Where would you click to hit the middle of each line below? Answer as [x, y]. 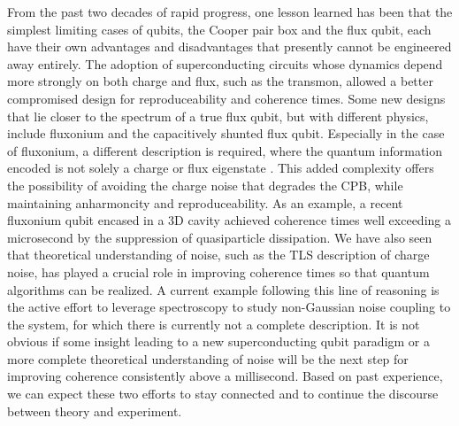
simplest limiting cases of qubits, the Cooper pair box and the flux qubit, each [219, 29]
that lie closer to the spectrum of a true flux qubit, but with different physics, [218, 116]
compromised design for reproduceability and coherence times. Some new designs [226, 98]
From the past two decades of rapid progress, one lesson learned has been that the [230, 12]
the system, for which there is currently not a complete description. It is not [214, 324]
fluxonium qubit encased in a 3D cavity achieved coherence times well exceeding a [229, 220]
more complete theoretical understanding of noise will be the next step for [208, 358]
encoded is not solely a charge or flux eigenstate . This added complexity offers [221, 168]
